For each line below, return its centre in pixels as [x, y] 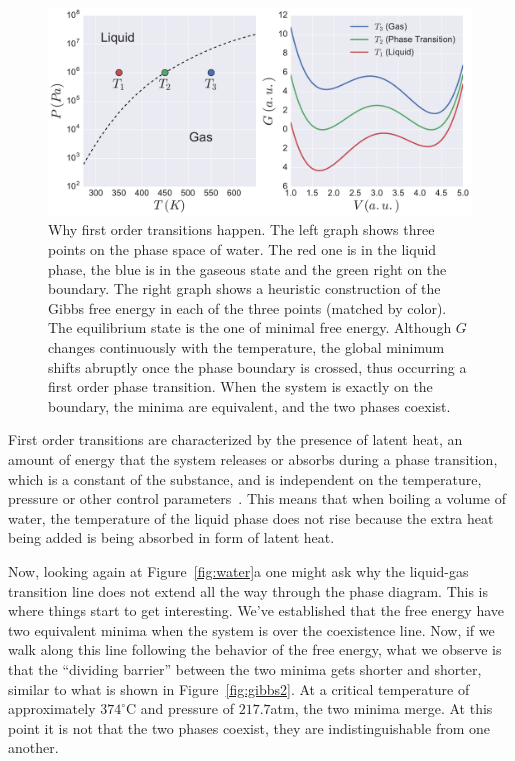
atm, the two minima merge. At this [381, 708]
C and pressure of [180, 708]
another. [33, 747]
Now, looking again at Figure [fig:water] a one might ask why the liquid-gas [238, 570]
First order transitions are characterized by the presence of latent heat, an [235, 439]
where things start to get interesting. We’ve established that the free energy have [256, 610]
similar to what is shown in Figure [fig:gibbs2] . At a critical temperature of [239, 688]
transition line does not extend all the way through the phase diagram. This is [248, 590]
